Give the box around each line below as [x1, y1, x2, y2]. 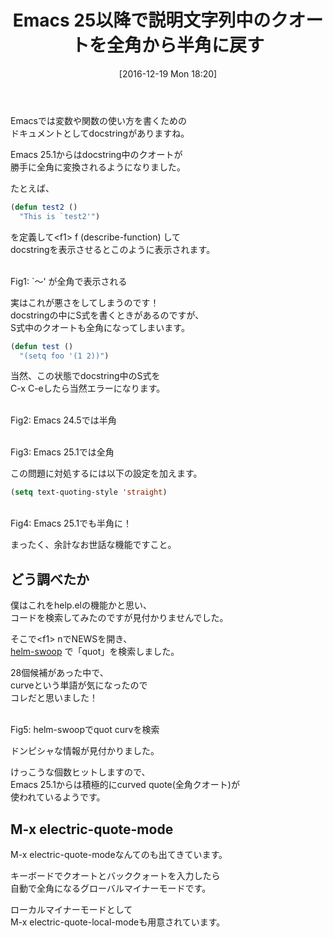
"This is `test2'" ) [19, 211, 101, 221]
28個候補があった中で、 [10, 667, 109, 679]
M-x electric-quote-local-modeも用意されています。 [10, 916, 226, 928]
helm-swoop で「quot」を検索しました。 [10, 646, 180, 658]
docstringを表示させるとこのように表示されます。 [10, 243, 216, 255]
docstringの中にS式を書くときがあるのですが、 [10, 309, 205, 321]
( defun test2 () [10, 202, 78, 212]
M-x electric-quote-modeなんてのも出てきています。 [10, 848, 228, 860]
